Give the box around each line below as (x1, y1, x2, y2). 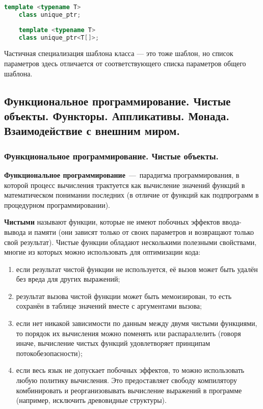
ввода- (222, 216, 242, 227)
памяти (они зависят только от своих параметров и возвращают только (34, 226, 254, 237)
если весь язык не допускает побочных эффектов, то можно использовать (16, 365, 245, 375)
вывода (4, 226, 26, 237)
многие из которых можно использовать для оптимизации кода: (4, 247, 201, 257)
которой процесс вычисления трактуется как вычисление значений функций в (4, 179, 245, 190)
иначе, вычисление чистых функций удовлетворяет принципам (16, 338, 211, 348)
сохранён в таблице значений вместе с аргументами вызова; (16, 301, 202, 311)
